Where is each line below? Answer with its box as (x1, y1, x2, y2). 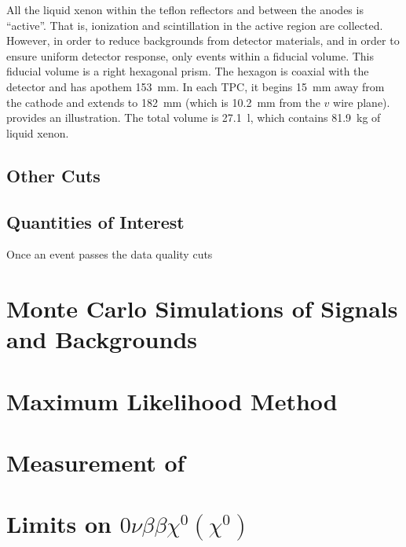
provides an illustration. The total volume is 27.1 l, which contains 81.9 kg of (6, 109, 381, 126)
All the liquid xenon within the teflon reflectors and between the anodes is (6, 2, 364, 17)
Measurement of (6, 446, 185, 479)
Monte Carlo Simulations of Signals (6, 292, 398, 325)
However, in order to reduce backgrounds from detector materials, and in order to (6, 32, 400, 49)
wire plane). (333, 94, 390, 110)
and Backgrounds (6, 323, 197, 355)
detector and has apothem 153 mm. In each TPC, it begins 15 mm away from (6, 78, 385, 94)
